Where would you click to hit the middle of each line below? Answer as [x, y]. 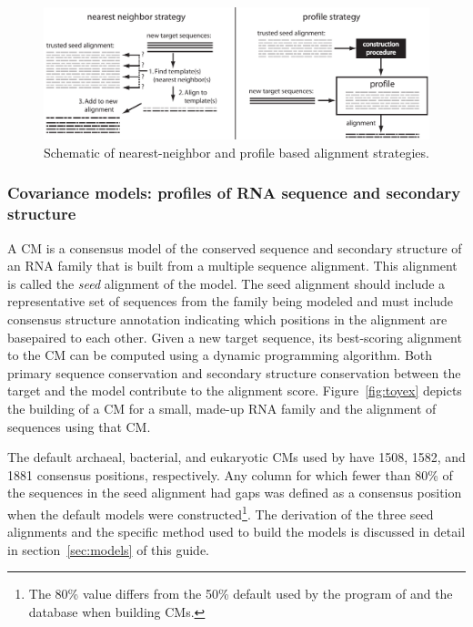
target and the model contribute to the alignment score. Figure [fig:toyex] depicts [235, 391]
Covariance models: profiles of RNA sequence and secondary [234, 193]
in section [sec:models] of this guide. [108, 549]
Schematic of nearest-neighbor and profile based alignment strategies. [236, 152]
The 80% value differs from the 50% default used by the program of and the [241, 594]
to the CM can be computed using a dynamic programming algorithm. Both [220, 355]
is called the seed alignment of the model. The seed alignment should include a [226, 283]
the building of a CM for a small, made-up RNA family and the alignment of [222, 408]
